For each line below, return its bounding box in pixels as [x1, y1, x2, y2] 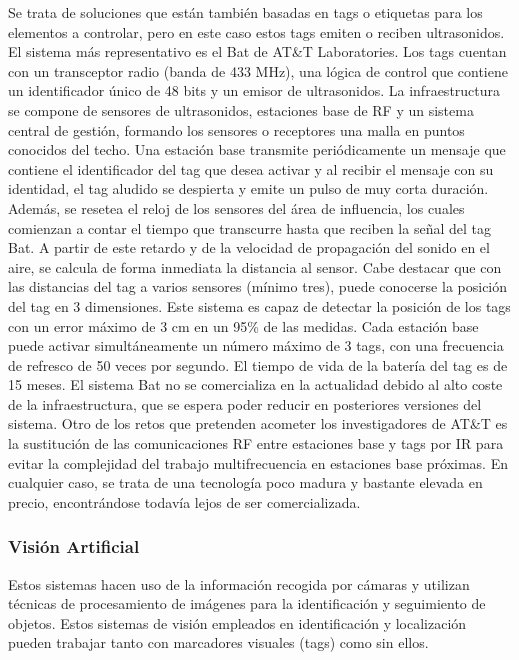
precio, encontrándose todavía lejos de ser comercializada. [8, 491, 361, 512]
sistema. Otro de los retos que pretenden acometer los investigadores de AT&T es [8, 413, 508, 434]
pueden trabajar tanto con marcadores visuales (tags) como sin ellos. [8, 632, 429, 653]
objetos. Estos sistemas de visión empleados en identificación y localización [8, 612, 467, 633]
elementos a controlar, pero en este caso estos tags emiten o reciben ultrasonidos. [8, 21, 505, 42]
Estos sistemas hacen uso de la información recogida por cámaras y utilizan [8, 573, 470, 594]
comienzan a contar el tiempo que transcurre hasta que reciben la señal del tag [8, 217, 491, 238]
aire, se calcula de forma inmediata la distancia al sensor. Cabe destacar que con [8, 256, 502, 277]
